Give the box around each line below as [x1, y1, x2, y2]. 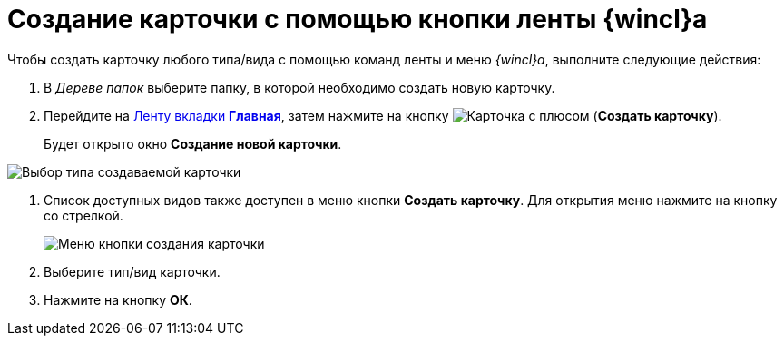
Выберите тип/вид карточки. [44, 263, 220, 279]
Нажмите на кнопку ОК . [44, 291, 192, 308]
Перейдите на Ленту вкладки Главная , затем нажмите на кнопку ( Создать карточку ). [44, 107, 722, 123]
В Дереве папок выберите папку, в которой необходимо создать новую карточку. [44, 79, 555, 95]
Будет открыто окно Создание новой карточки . [44, 135, 342, 152]
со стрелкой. [44, 207, 123, 223]
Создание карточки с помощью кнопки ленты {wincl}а [7, 4, 708, 34]
